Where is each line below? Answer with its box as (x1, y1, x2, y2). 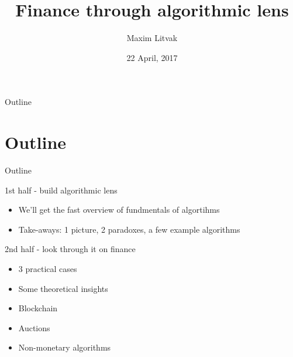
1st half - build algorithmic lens (5, 183, 118, 196)
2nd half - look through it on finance (5, 243, 136, 255)
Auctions (18, 321, 50, 334)
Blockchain (18, 302, 58, 314)
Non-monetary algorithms (18, 341, 111, 353)
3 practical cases (18, 263, 77, 274)
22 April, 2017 (126, 51, 178, 63)
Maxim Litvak (126, 32, 178, 44)
